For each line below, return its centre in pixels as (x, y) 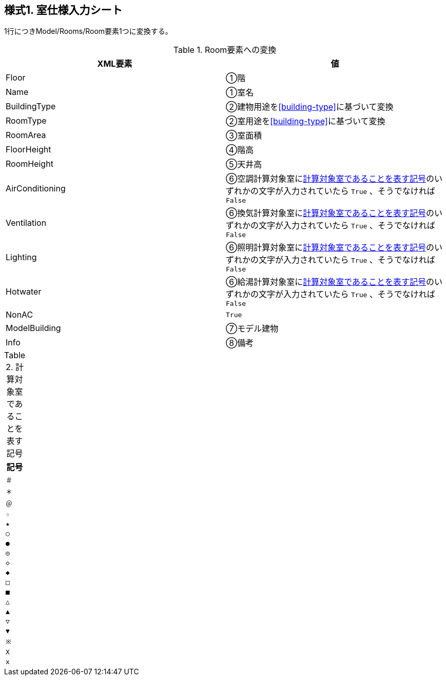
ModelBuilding (33, 328)
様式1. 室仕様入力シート (63, 10)
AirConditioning (36, 188)
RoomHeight (30, 164)
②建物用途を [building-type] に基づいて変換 (310, 107)
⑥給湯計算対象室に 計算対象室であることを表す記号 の (330, 282)
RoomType (26, 121)
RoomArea (26, 135)
